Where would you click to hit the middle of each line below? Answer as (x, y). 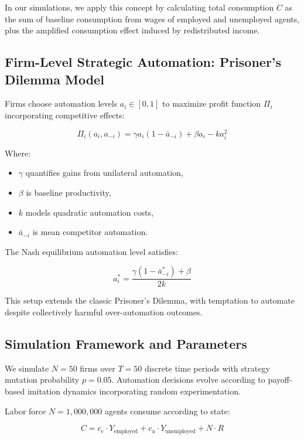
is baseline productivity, (69, 192)
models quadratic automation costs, (89, 212)
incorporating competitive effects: (65, 115)
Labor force (25, 411)
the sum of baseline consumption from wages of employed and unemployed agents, (152, 18)
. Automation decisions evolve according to (188, 380)
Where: (18, 153)
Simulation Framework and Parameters (126, 343)
